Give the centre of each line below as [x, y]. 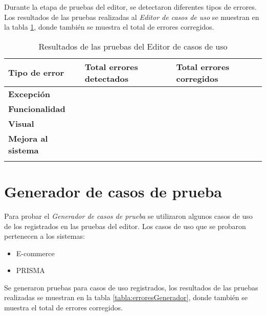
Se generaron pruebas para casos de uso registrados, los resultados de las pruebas [131, 287]
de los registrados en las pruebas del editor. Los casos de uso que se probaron [125, 226]
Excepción [29, 94]
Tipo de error [36, 73]
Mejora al [28, 138]
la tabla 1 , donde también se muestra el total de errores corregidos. [109, 27]
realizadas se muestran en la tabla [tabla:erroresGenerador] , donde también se [126, 297]
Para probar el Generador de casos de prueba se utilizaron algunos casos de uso [128, 216]
